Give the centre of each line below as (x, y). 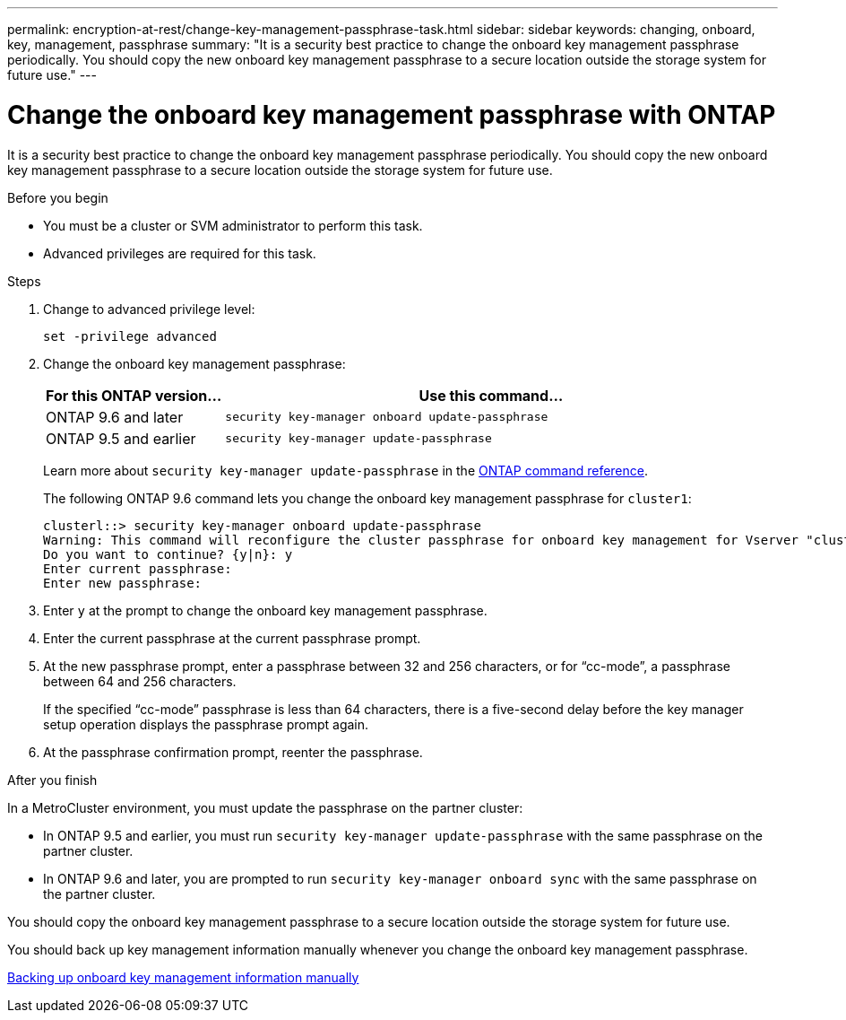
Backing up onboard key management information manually (183, 977)
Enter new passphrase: (123, 583)
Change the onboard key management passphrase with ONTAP (392, 114)
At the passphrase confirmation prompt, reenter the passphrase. (233, 752)
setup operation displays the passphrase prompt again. (206, 724)
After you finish (52, 780)
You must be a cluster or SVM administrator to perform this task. (233, 225)
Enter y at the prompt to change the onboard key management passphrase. (265, 610)
